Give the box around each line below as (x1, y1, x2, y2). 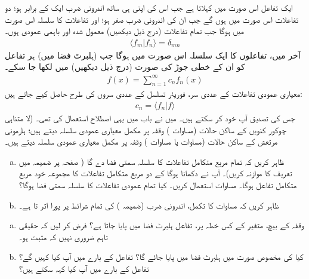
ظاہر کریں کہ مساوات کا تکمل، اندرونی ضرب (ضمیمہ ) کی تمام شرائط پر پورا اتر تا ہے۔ (18, 198, 280, 211)
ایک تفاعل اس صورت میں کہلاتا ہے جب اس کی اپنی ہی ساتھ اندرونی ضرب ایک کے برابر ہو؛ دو (5, 1, 293, 13)
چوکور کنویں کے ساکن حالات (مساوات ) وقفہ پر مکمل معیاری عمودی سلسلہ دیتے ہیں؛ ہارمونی (5, 123, 286, 136)
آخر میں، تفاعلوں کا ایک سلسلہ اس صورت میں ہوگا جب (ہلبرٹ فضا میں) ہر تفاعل (5, 48, 301, 61)
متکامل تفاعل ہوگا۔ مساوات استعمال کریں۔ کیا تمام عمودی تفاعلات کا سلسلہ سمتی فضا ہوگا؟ (18, 178, 297, 191)
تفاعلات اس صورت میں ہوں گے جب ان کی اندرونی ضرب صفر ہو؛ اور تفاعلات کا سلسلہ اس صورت (5, 13, 299, 25)
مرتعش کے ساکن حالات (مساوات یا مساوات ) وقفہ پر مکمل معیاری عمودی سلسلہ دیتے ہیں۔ (5, 135, 278, 148)
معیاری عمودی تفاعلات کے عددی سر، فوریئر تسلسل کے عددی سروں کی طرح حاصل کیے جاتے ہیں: (5, 87, 303, 100)
